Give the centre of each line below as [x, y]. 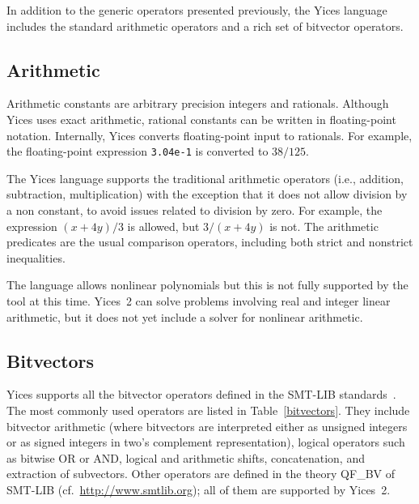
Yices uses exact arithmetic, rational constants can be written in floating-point [201, 119]
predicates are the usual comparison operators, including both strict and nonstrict [210, 242]
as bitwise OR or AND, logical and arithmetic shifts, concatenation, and [186, 457]
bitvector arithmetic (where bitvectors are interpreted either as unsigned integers [207, 426]
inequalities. [36, 257]
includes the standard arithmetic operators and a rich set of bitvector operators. [205, 26]
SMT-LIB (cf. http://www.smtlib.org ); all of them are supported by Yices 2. [199, 489]
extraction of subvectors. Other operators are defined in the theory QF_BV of [201, 474]
